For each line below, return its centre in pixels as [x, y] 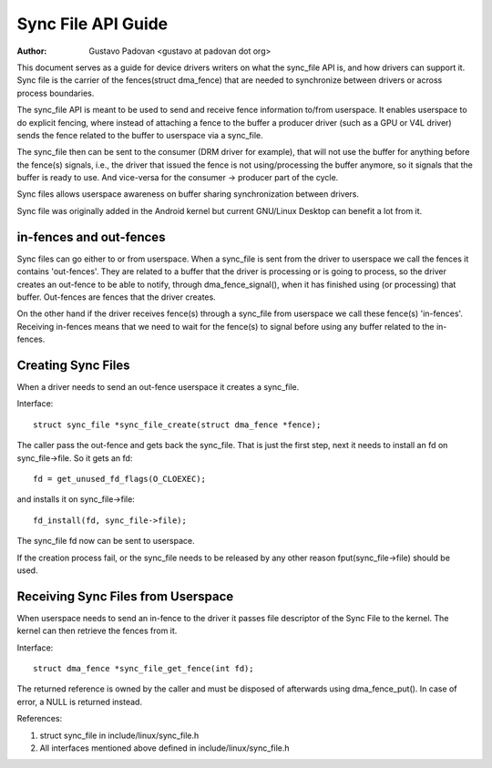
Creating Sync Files [73, 365]
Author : [32, 51]
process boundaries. [56, 93]
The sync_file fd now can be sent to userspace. [106, 541]
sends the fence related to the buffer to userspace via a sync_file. [140, 135]
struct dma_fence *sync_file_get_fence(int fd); [143, 668]
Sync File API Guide [92, 24]
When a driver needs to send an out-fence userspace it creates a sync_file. [158, 387]
